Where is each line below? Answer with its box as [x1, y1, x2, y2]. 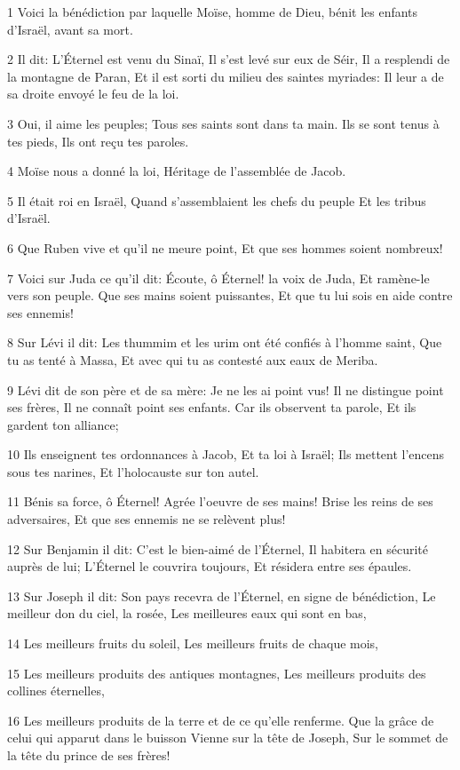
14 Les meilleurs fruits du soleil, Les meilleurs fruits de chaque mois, [7, 634, 379, 653]
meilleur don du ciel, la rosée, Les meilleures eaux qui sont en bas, [7, 604, 367, 623]
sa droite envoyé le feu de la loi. [7, 84, 179, 103]
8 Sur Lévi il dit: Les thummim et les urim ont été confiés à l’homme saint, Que [7, 333, 442, 352]
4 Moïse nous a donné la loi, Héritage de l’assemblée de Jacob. [7, 162, 346, 180]
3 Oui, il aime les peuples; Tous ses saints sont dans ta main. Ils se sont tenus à [7, 114, 440, 132]
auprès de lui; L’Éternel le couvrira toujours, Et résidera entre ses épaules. [7, 557, 412, 576]
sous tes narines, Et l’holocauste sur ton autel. [7, 462, 259, 480]
